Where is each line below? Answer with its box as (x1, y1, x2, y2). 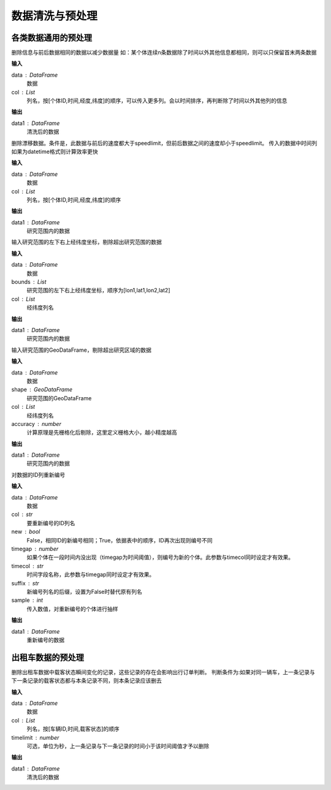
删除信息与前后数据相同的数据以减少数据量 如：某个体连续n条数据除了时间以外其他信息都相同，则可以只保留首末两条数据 (11, 49, 317, 56)
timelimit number (11, 734, 59, 741)
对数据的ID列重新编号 (11, 471, 66, 478)
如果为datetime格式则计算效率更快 (11, 148, 98, 155)
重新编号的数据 (26, 636, 64, 644)
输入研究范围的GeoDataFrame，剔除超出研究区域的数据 (11, 346, 151, 354)
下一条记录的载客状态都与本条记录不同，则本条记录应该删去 (11, 677, 162, 685)
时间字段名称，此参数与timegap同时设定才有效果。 (26, 571, 155, 579)
